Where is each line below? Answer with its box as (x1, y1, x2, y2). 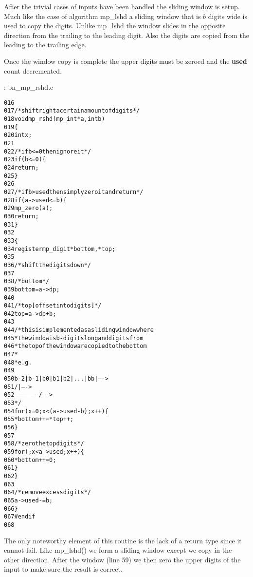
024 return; (4, 164, 39, 171)
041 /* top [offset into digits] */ (4, 302, 102, 309)
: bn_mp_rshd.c (4, 82, 54, 92)
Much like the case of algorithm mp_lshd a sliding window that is (4, 11, 201, 21)
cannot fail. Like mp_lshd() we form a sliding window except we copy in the (4, 545, 232, 555)
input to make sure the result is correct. (4, 564, 123, 574)
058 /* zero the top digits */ (4, 440, 84, 447)
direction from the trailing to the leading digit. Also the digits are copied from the (4, 30, 249, 40)
